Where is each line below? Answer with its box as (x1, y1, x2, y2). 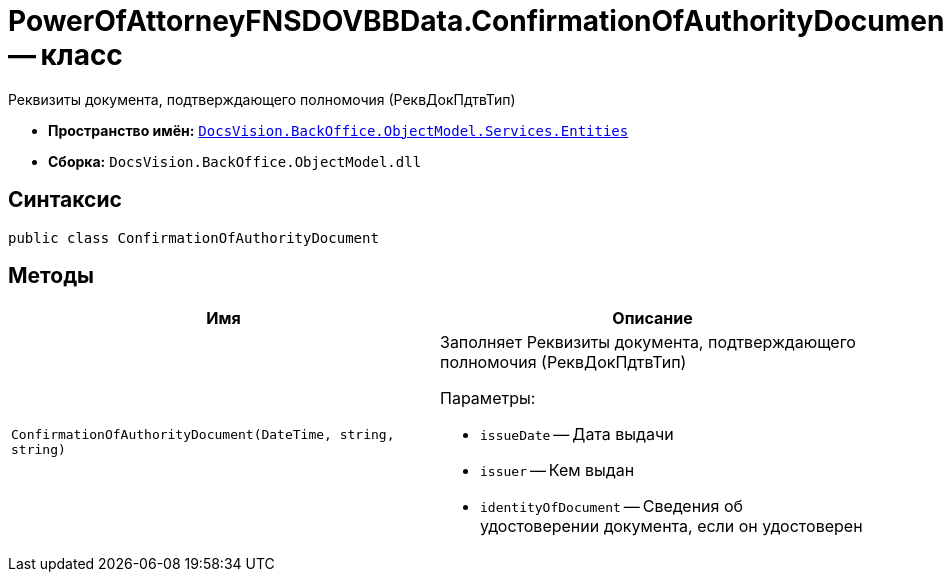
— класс (8, 38, 123, 72)
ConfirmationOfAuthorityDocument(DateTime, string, (11, 427, 395, 443)
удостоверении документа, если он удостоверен (480, 516, 863, 537)
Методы (8, 263, 94, 289)
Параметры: (440, 388, 536, 409)
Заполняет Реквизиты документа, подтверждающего (440, 332, 856, 353)
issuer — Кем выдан (480, 460, 635, 481)
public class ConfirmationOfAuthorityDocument (8, 229, 379, 246)
